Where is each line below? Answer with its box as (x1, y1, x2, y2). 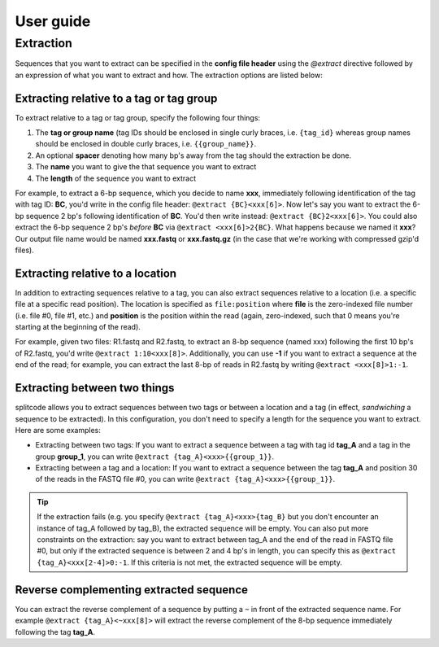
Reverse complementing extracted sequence (15, 583, 248, 597)
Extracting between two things (15, 381, 175, 395)
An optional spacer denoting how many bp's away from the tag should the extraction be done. (35, 151, 352, 160)
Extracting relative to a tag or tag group (15, 91, 218, 105)
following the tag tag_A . (15, 627, 96, 636)
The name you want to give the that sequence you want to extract (35, 162, 257, 172)
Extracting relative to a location (15, 266, 177, 280)
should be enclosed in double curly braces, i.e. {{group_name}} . (35, 139, 256, 149)
